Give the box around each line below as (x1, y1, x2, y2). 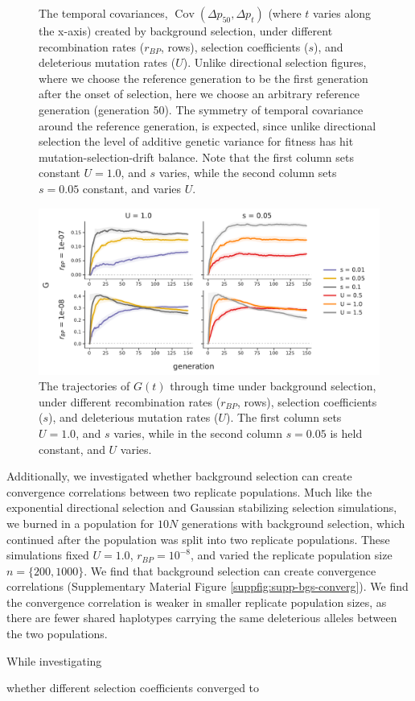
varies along (313, 5, 372, 21)
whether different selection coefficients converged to (6, 679, 260, 696)
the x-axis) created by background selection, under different (39, 23, 333, 39)
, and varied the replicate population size (191, 546, 392, 563)
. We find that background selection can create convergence (84, 562, 376, 579)
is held (330, 424, 363, 441)
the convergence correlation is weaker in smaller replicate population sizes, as (6, 593, 387, 610)
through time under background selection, (170, 377, 376, 394)
